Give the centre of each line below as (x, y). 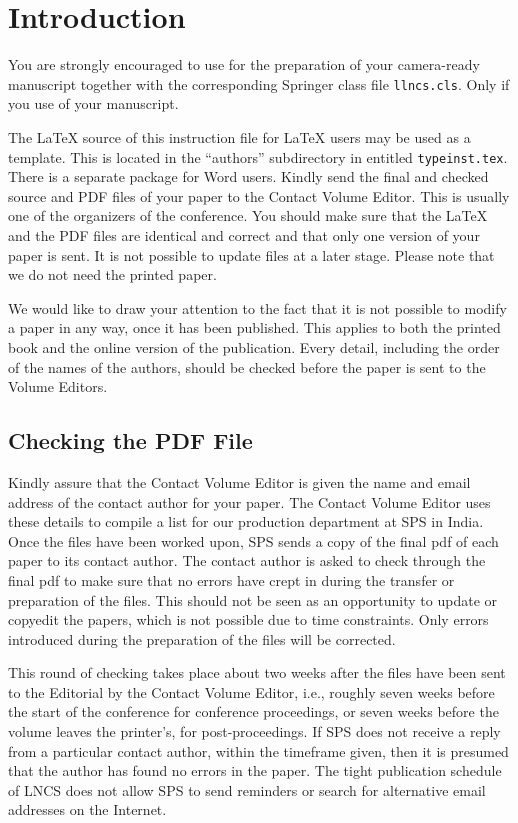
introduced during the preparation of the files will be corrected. (202, 638)
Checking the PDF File (130, 440)
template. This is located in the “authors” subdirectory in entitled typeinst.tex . (258, 156)
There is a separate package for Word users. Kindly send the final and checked (248, 176)
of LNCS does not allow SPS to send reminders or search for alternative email (247, 789)
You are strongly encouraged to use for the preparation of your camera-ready (244, 64)
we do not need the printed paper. (112, 274)
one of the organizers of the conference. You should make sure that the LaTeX (248, 215)
